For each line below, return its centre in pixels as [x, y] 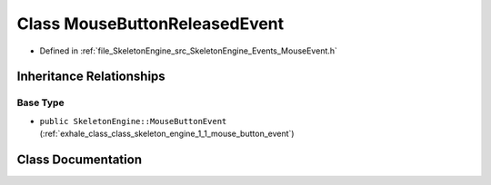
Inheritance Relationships [91, 77]
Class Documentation [80, 159]
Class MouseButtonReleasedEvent [150, 24]
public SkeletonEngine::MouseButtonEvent [133, 121]
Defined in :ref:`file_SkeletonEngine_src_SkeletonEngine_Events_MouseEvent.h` [189, 51]
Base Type [40, 102]
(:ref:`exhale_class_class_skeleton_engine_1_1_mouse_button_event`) [167, 134]
